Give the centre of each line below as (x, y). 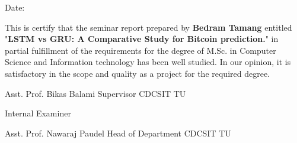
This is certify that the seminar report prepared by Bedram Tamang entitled (148, 27)
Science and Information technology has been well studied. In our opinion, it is (148, 62)
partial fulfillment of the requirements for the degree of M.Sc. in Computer (140, 50)
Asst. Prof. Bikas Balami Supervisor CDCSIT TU (95, 93)
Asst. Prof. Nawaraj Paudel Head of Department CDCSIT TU (118, 133)
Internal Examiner (38, 113)
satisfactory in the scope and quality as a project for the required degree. (137, 73)
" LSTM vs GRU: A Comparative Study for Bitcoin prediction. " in (142, 39)
